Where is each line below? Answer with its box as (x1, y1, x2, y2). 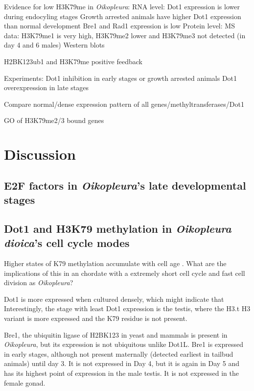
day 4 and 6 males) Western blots (4, 40, 105, 50)
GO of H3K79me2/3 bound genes (4, 115, 104, 125)
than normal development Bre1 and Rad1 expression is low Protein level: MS (4, 21, 235, 31)
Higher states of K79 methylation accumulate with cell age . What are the (4, 258, 227, 269)
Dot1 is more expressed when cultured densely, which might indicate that (4, 293, 224, 304)
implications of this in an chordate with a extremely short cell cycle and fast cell (4, 268, 245, 278)
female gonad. (4, 377, 46, 388)
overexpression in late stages (4, 82, 89, 93)
